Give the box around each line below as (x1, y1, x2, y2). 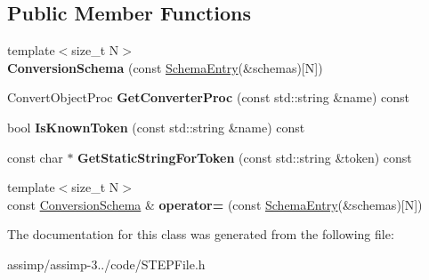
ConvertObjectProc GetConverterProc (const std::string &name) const (7, 88, 409, 107)
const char (7, 148, 63, 166)
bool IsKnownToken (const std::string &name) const (7, 117, 305, 136)
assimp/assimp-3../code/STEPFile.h (7, 254, 206, 273)
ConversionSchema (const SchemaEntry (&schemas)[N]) (7, 58, 323, 76)
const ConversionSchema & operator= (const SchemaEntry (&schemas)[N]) (7, 195, 423, 213)
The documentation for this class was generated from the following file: (7, 225, 394, 244)
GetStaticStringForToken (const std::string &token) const (77, 148, 412, 166)
